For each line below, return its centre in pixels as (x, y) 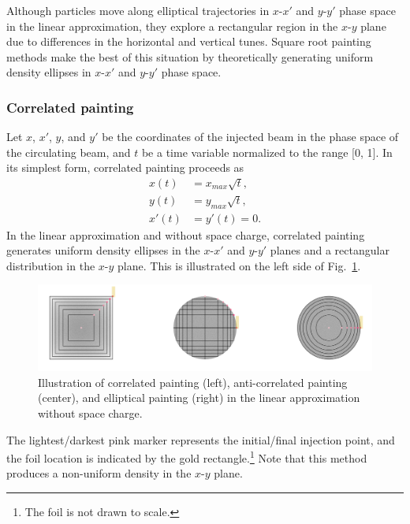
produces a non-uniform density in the (99, 473)
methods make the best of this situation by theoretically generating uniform (190, 56)
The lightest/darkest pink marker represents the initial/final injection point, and (201, 439)
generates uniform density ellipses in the (103, 250)
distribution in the (51, 265)
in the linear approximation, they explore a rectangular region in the (172, 26)
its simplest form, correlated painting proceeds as (125, 167)
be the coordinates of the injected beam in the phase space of (250, 137)
